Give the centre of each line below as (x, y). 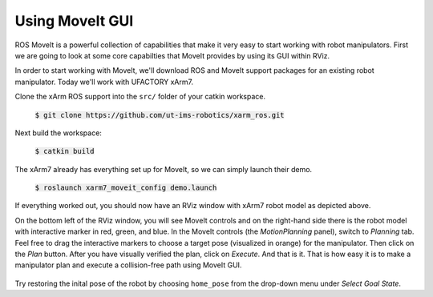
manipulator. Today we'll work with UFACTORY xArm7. (104, 82)
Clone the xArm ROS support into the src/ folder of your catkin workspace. (140, 97)
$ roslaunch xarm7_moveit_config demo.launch (126, 188)
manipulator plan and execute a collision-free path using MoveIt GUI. (128, 265)
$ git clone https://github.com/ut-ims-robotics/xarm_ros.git (160, 115)
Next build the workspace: (58, 133)
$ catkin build (65, 151)
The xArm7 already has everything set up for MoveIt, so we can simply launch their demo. (164, 169)
